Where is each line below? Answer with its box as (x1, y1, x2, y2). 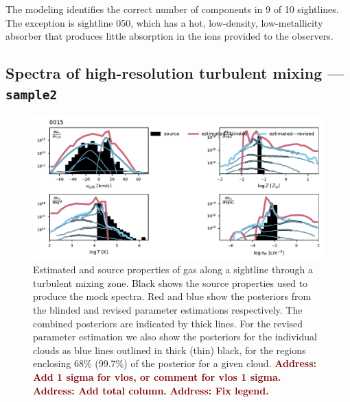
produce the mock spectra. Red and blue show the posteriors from (33, 289, 312, 303)
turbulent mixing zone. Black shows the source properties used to (33, 275, 308, 290)
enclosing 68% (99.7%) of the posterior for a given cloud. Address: (33, 356, 317, 370)
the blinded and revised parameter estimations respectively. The (33, 303, 303, 317)
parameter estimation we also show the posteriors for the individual (33, 329, 317, 344)
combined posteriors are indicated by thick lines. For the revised (33, 316, 303, 330)
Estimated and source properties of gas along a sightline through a (33, 262, 313, 277)
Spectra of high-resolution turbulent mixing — (5, 62, 345, 84)
